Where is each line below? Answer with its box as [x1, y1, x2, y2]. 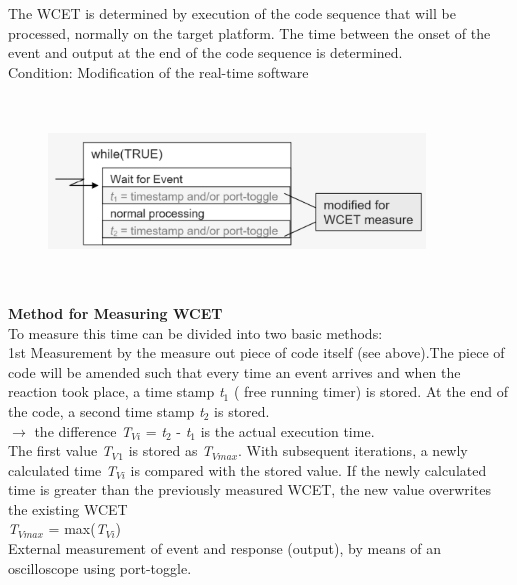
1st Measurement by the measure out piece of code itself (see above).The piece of [8, 342, 505, 363]
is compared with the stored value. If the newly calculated [130, 459, 487, 480]
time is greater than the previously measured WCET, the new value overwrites [8, 479, 491, 500]
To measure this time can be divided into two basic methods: [8, 322, 383, 343]
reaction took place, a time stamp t [8, 381, 224, 402]
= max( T [48, 518, 106, 539]
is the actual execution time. [200, 420, 375, 441]
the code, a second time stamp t [8, 400, 204, 421]
